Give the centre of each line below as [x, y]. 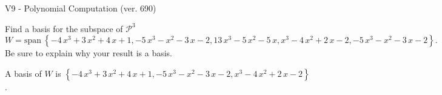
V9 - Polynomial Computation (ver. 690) [81, 8]
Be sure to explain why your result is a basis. [89, 53]
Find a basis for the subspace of [64, 28]
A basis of [23, 73]
